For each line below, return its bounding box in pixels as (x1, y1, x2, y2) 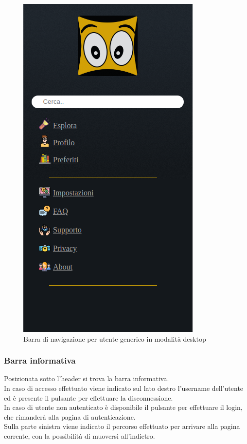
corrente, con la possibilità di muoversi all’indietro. (4, 430, 155, 441)
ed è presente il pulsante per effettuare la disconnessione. (4, 392, 173, 403)
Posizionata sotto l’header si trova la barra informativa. (4, 373, 169, 384)
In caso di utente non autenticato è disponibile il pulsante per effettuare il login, (4, 402, 243, 412)
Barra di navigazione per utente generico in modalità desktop (23, 333, 206, 344)
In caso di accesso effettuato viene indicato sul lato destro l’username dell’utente (4, 383, 244, 393)
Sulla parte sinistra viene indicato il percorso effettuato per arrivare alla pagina (4, 421, 240, 431)
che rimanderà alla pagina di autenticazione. (4, 411, 136, 422)
